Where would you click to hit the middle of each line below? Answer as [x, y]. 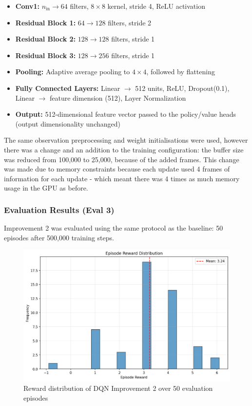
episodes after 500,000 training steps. [59, 237]
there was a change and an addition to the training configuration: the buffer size [124, 149]
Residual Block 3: [46, 55]
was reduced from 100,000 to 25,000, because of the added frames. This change [122, 159]
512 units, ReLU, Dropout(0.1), [182, 88]
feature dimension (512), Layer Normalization [118, 97]
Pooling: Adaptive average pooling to [73, 72]
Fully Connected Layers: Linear [68, 88]
